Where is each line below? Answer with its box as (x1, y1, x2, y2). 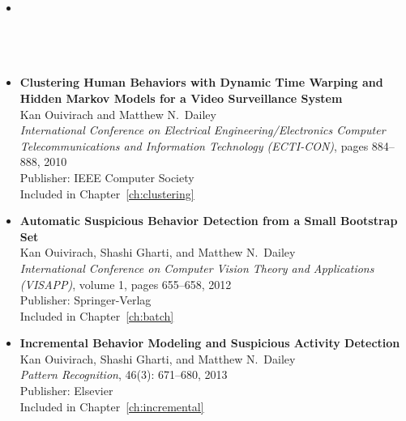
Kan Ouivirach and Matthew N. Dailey (19, 105, 216, 122)
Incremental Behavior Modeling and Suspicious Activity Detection (19, 334, 400, 351)
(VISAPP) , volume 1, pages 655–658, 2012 (19, 275, 232, 292)
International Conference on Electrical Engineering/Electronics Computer (19, 121, 386, 138)
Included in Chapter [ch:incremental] (19, 398, 204, 415)
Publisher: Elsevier (19, 382, 113, 399)
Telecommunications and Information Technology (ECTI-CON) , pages (19, 137, 369, 154)
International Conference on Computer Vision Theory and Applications (19, 259, 374, 276)
